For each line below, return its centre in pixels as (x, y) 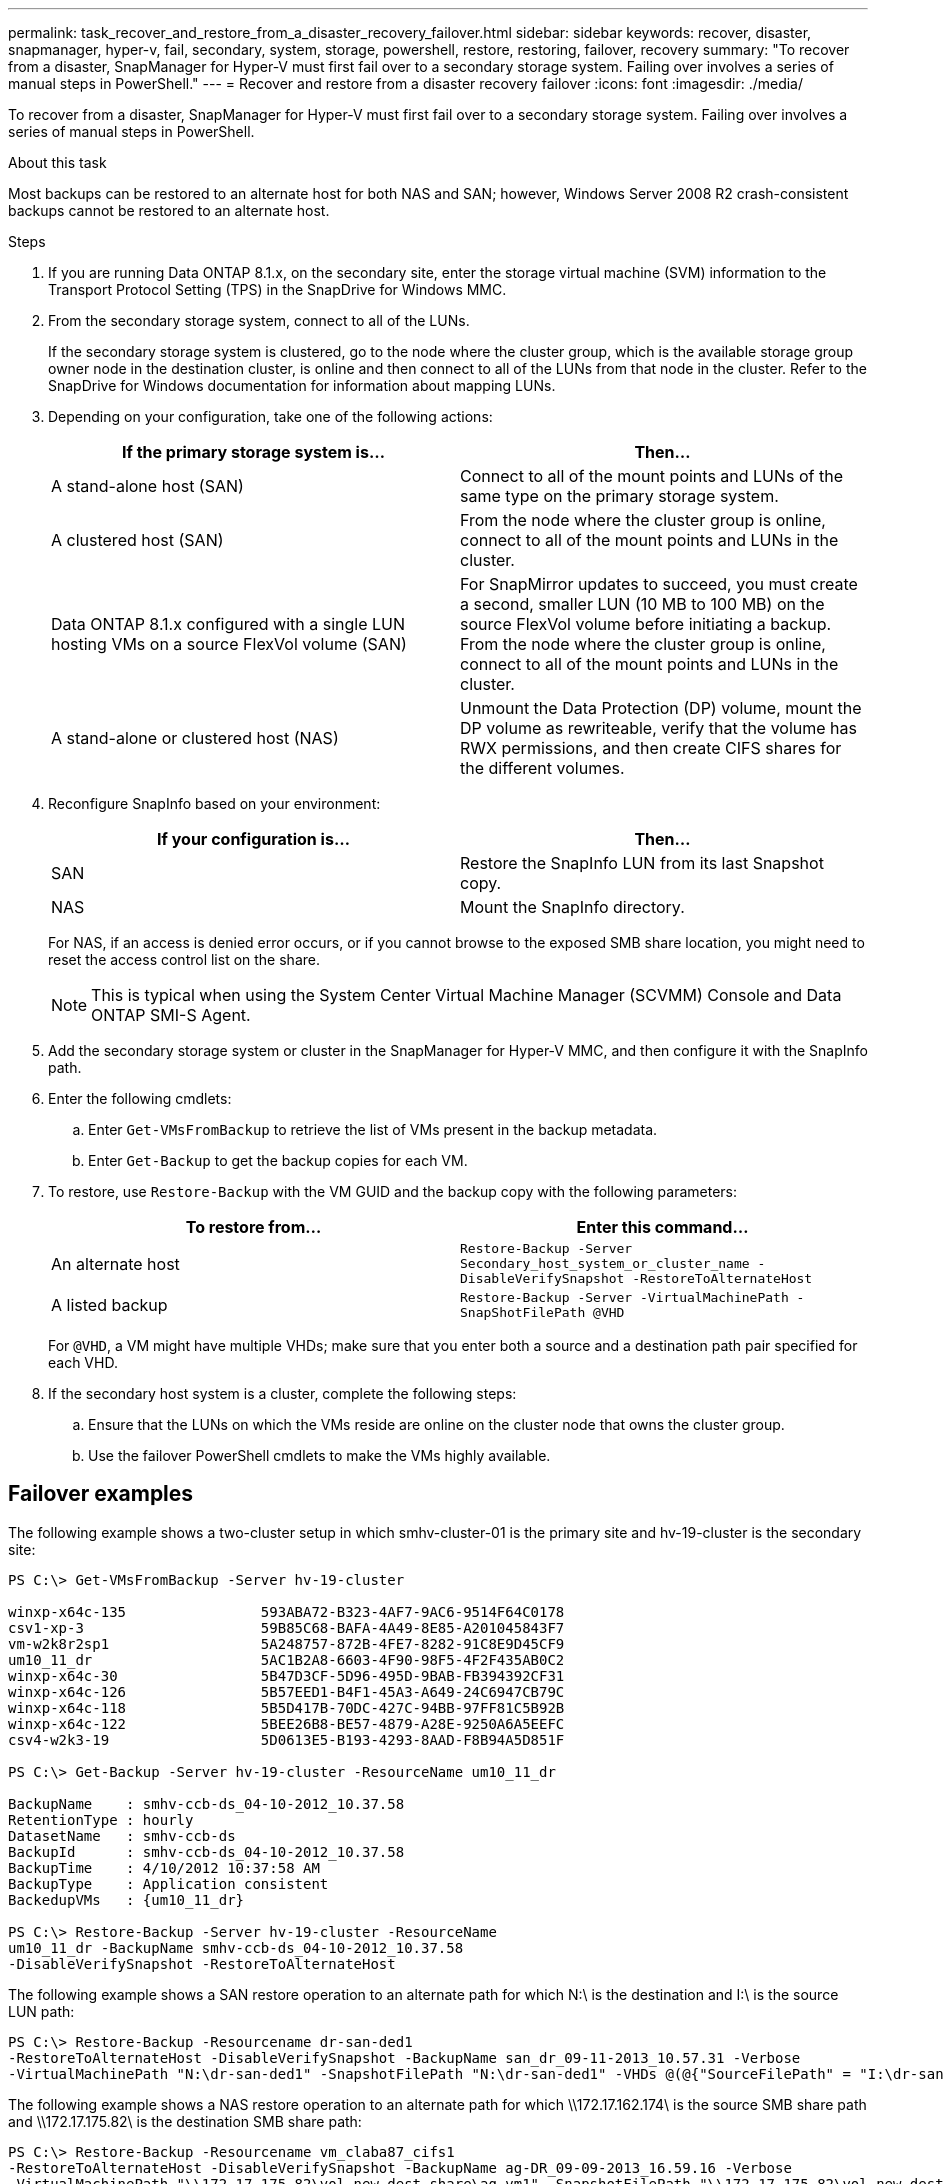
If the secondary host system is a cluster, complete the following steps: (282, 1393)
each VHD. (83, 1362)
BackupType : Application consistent (168, 1883)
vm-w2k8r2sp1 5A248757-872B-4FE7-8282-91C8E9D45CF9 (286, 1643)
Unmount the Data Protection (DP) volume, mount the (661, 708)
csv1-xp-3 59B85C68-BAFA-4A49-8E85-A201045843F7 (286, 1627)
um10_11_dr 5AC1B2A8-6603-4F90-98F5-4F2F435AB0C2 (286, 1659)
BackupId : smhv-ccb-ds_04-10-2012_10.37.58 (206, 1851)
